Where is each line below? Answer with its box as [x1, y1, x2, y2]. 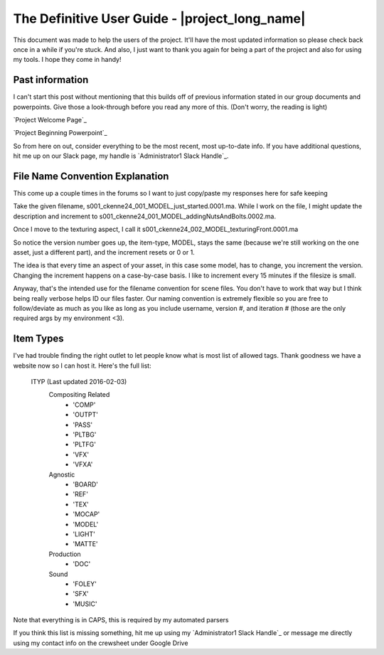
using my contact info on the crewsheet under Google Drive [13, 639, 188, 647]
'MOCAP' [73, 510, 100, 518]
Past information [13, 74, 89, 86]
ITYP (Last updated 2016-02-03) [31, 378, 127, 386]
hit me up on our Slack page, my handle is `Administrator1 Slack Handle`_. [13, 151, 229, 160]
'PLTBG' [73, 430, 97, 439]
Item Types [13, 333, 64, 345]
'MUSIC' [73, 600, 97, 608]
